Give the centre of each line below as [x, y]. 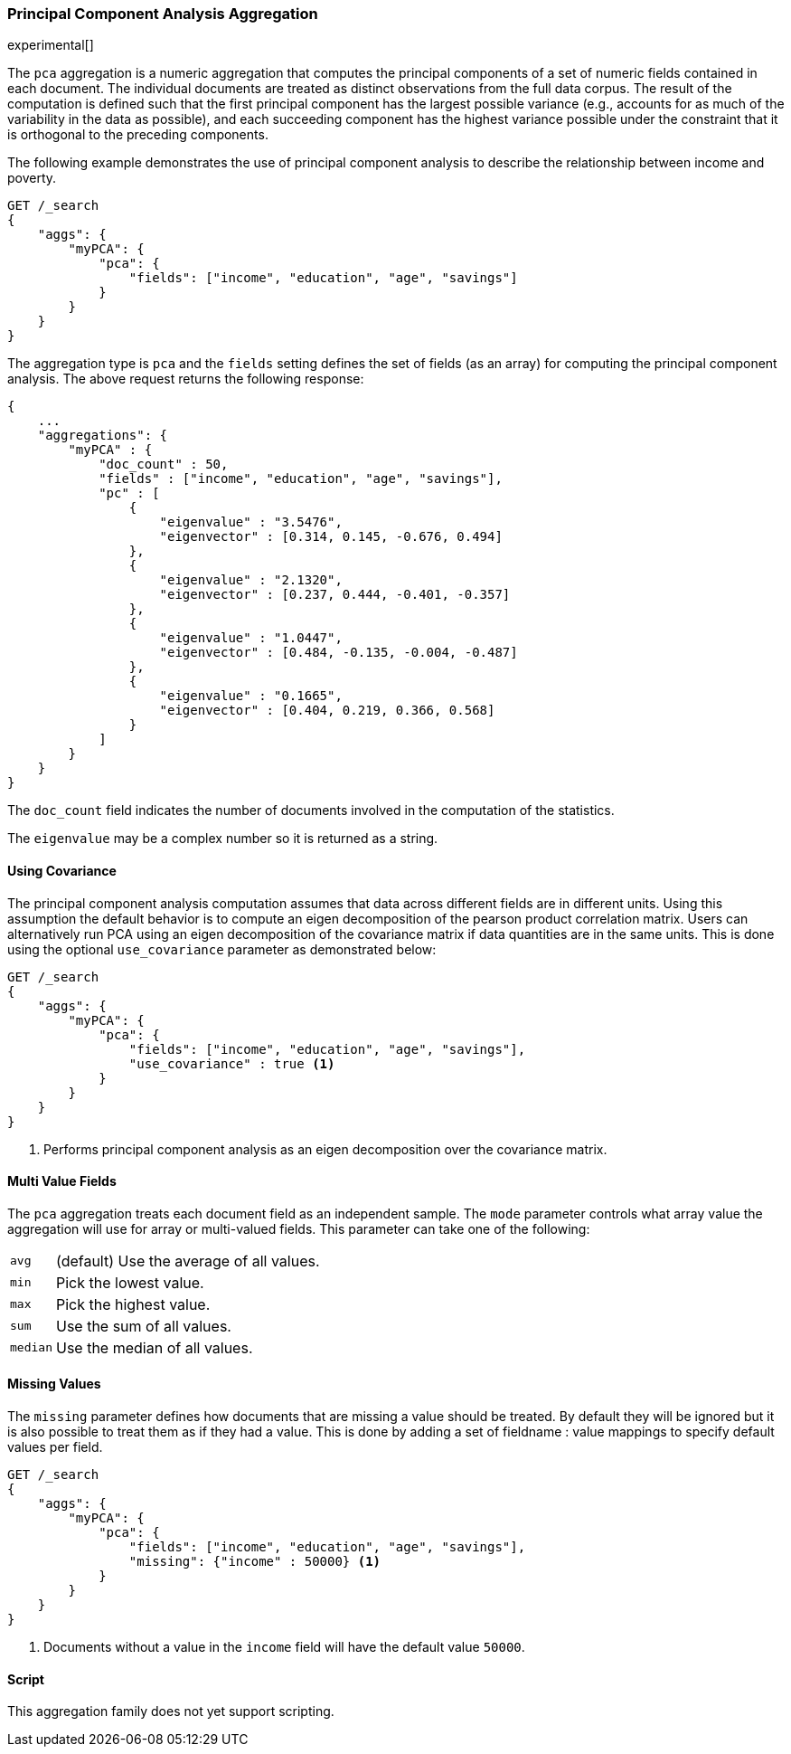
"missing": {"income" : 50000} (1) [255, 1562]
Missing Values [54, 1384]
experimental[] [51, 45]
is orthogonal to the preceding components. [138, 135]
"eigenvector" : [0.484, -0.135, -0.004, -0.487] [339, 653]
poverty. [32, 178]
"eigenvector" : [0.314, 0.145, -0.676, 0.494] [331, 537]
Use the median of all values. [154, 1347]
